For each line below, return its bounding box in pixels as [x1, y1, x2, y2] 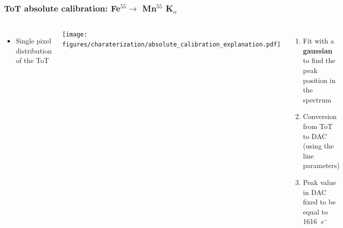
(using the [302, 140, 334, 151]
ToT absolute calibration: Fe [4, 1, 120, 14]
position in [302, 74, 336, 85]
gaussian [302, 45, 332, 55]
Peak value [302, 176, 336, 187]
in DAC [302, 186, 326, 197]
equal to [302, 206, 328, 216]
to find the [302, 55, 335, 65]
